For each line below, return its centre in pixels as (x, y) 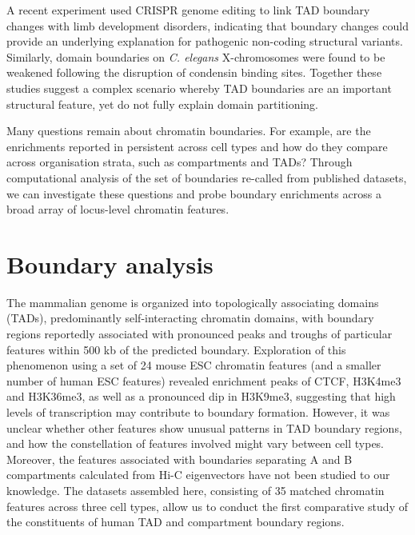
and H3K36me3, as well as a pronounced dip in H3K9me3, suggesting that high (201, 396)
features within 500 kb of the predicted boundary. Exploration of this (176, 349)
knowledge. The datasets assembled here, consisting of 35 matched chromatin (196, 490)
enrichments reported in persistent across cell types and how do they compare (197, 146)
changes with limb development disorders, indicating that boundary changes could (207, 25)
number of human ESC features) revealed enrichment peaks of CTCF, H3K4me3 (204, 380)
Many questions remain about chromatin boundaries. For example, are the (189, 131)
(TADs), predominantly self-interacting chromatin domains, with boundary (190, 318)
